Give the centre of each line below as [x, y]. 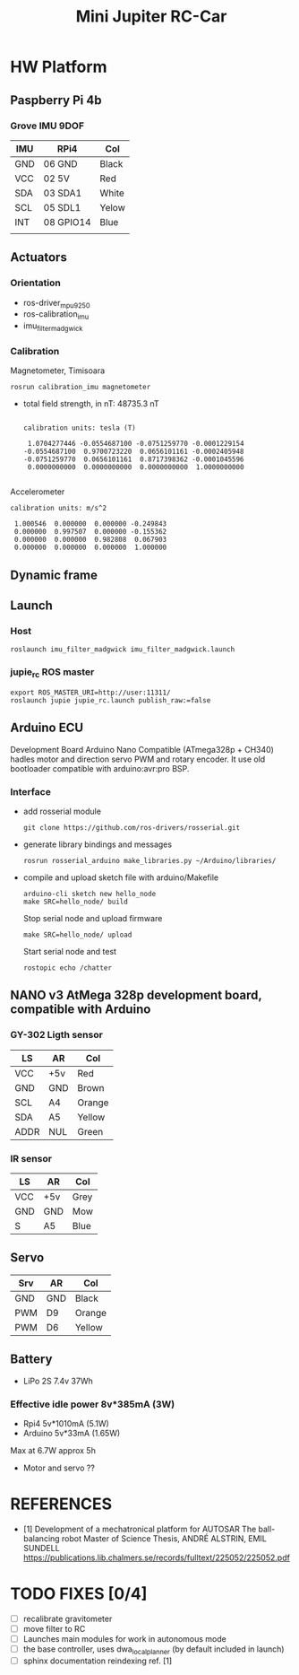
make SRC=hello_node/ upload [77, 935]
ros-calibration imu [56, 315]
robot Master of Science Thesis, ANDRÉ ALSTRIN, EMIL [164, 1538]
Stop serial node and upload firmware [93, 918]
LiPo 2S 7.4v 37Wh [58, 1381]
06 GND [61, 163]
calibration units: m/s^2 [58, 509]
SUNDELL [42, 1548]
